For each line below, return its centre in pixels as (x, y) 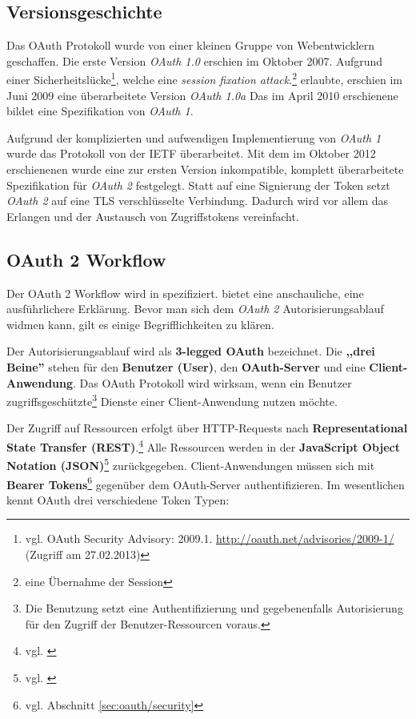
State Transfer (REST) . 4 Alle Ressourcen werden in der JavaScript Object (203, 446)
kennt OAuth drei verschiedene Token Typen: (118, 499)
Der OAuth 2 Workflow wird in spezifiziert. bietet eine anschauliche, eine (185, 293)
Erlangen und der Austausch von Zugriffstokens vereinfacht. (153, 216)
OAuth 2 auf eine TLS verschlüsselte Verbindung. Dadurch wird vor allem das (198, 201)
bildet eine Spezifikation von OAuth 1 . (100, 111)
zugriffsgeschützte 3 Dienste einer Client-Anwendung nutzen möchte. (172, 400)
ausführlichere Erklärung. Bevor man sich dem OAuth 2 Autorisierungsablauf (195, 309)
